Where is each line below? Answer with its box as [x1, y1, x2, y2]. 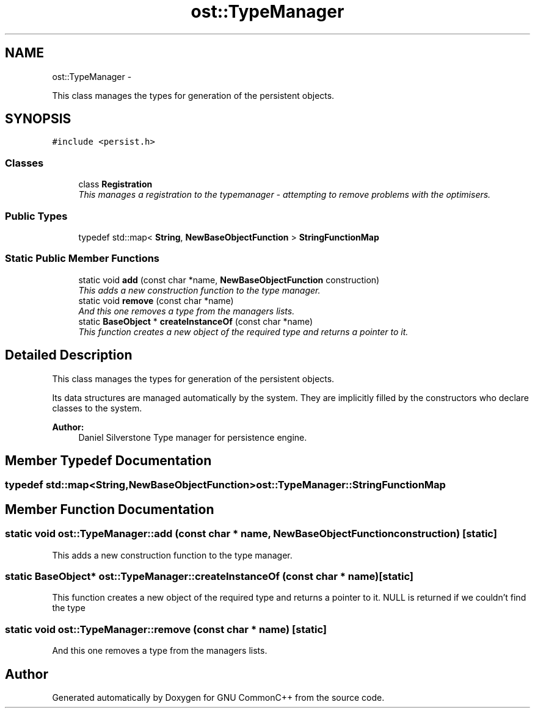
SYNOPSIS [5, 111, 71, 127]
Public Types [5, 209, 68, 222]
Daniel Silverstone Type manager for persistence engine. [78, 432, 307, 443]
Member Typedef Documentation [5, 452, 212, 468]
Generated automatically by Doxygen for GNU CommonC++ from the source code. [52, 692, 385, 703]
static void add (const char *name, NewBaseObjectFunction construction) [78, 274, 380, 285]
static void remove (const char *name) [78, 295, 234, 306]
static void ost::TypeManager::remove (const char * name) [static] [5, 623, 327, 635]
